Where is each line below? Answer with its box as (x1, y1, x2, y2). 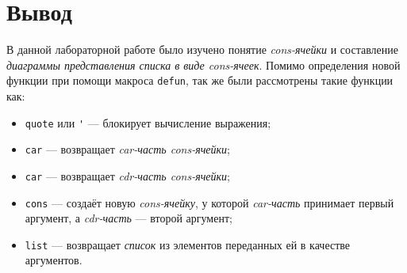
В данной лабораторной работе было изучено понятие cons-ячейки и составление (6, 41, 398, 58)
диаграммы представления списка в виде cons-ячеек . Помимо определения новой (6, 56, 401, 73)
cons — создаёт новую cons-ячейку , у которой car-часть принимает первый (25, 194, 394, 210)
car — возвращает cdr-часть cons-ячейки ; (25, 167, 230, 184)
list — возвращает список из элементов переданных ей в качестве (25, 236, 351, 252)
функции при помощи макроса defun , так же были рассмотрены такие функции (6, 72, 394, 89)
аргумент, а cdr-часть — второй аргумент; (25, 210, 232, 226)
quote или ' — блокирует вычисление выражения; (25, 114, 271, 131)
